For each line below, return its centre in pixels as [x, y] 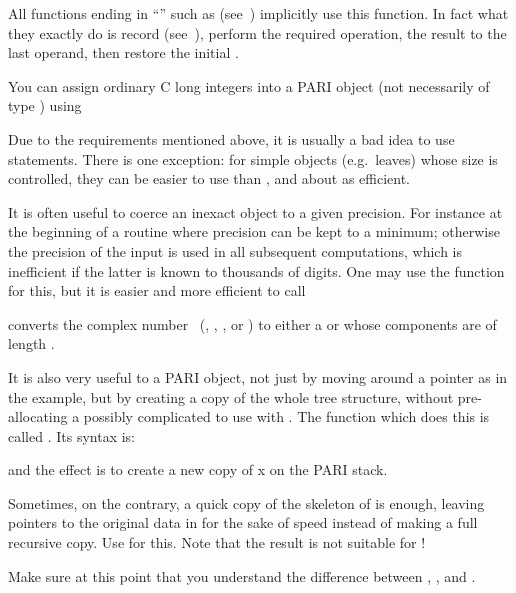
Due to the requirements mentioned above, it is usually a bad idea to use [231, 138]
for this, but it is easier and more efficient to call [157, 290]
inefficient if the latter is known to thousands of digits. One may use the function [256, 270]
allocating [38, 416]
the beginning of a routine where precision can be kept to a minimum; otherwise [254, 231]
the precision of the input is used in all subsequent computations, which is [235, 250]
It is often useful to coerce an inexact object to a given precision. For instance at [255, 211]
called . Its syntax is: [71, 435]
